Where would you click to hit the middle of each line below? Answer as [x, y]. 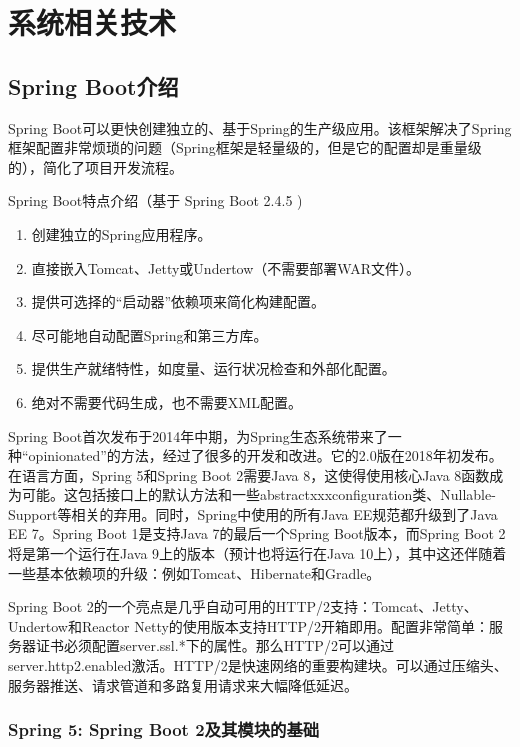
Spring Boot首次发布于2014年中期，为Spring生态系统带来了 [198, 435]
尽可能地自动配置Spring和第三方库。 [149, 334]
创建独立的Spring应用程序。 [121, 233]
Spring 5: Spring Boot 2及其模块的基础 [164, 729]
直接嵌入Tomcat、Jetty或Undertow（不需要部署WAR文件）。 [225, 267]
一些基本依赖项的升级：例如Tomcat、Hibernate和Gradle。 [194, 572]
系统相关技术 [92, 22]
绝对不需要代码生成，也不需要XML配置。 [166, 401]
